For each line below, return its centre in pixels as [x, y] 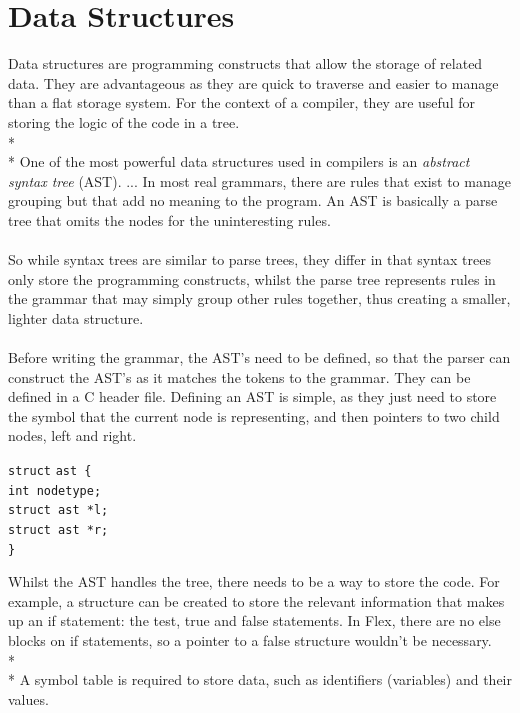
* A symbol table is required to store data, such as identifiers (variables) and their [260, 679]
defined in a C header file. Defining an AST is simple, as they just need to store [252, 396]
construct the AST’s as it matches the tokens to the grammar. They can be [239, 376]
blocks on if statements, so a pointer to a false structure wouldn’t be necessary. [250, 640]
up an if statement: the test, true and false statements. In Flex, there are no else [254, 620]
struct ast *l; [58, 510]
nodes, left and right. [72, 435]
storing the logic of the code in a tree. [124, 121]
